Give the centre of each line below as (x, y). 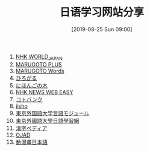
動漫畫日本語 (31, 142)
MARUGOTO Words (40, 71)
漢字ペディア (31, 128)
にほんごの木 (31, 85)
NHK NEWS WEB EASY (44, 92)
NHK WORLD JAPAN (39, 57)
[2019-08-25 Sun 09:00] (102, 29)
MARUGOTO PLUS (39, 64)
